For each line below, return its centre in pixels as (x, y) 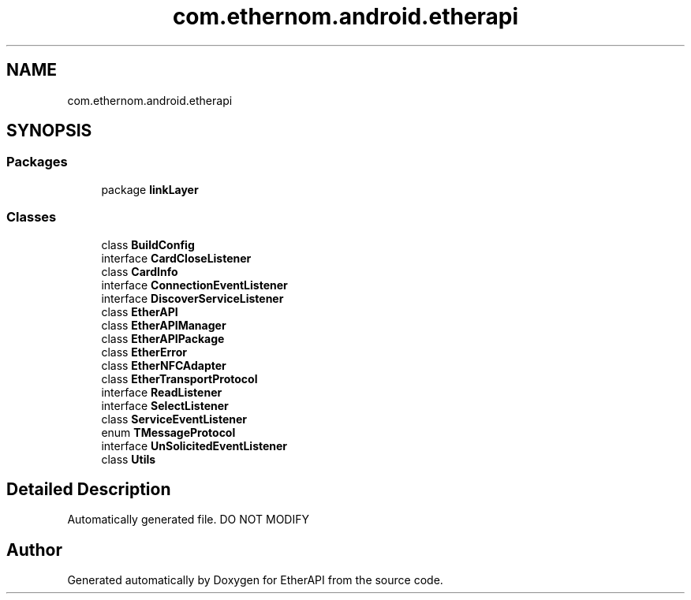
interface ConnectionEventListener (194, 285)
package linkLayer (150, 189)
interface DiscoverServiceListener (192, 298)
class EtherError (144, 352)
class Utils (129, 459)
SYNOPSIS (49, 131)
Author (34, 550)
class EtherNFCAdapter (164, 365)
